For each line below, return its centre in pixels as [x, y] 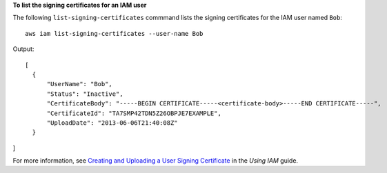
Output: [23, 49]
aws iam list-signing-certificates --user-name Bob [114, 33]
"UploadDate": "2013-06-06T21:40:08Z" [112, 123]
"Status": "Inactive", [85, 94]
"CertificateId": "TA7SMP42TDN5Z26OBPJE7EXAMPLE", [134, 113]
